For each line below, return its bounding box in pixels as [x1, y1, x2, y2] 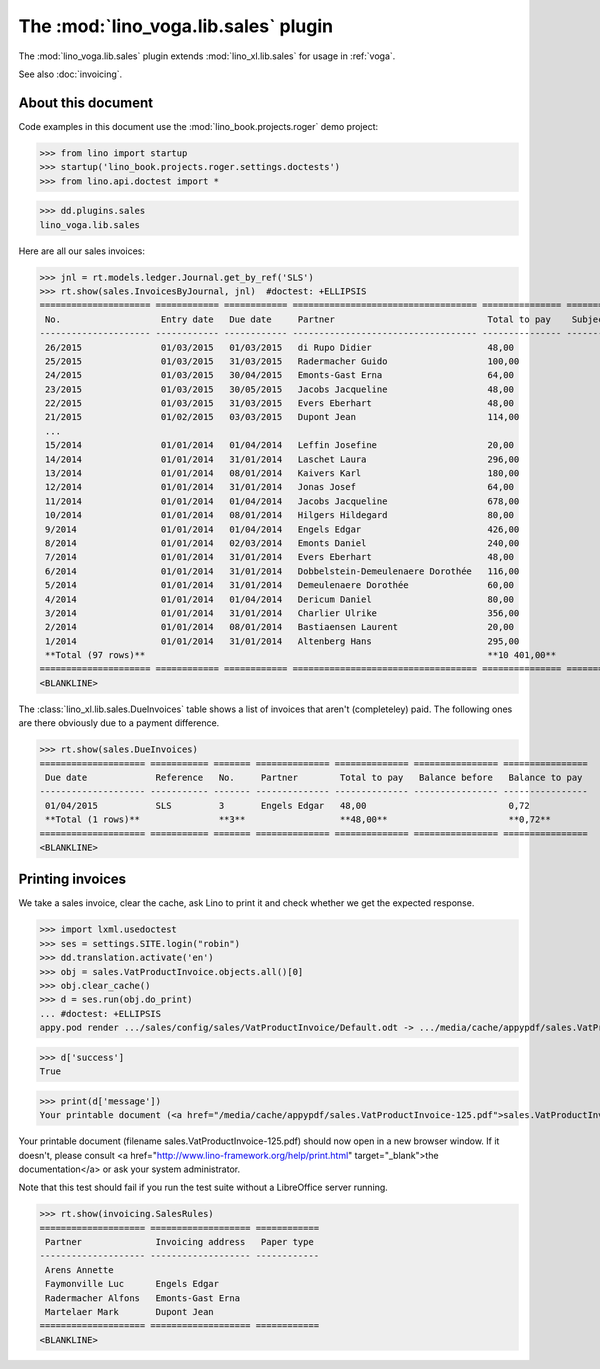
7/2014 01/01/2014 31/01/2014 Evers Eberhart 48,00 [45, 551, 515, 563]
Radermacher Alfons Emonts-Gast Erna [45, 1292, 240, 1304]
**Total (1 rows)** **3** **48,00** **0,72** [45, 814, 552, 825]
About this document [18, 94, 154, 111]
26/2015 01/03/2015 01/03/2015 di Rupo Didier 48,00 [45, 341, 515, 353]
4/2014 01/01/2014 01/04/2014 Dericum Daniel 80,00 [45, 593, 515, 605]
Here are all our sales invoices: [18, 245, 145, 257]
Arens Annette [45, 1264, 114, 1275]
